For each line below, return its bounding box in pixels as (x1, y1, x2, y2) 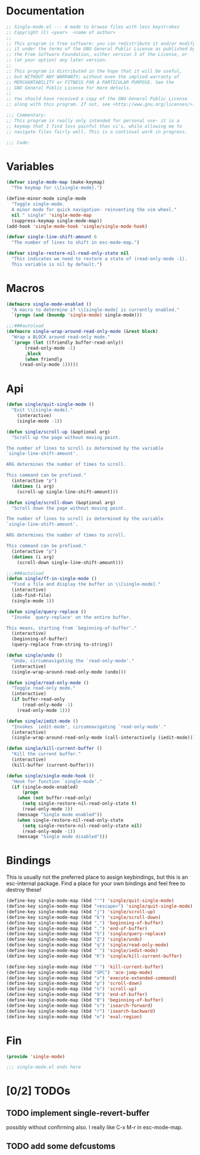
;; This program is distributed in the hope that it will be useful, (6, 68, 183, 74)
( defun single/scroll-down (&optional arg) (6, 499, 116, 506)
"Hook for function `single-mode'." (11, 779, 102, 784)
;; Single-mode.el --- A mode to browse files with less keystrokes (6, 24, 180, 30)
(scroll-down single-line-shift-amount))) (17, 559, 124, 565)
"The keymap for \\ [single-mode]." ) (11, 185, 102, 191)
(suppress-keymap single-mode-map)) (11, 217, 102, 224)
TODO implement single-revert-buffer (6, 1108, 150, 1118)
